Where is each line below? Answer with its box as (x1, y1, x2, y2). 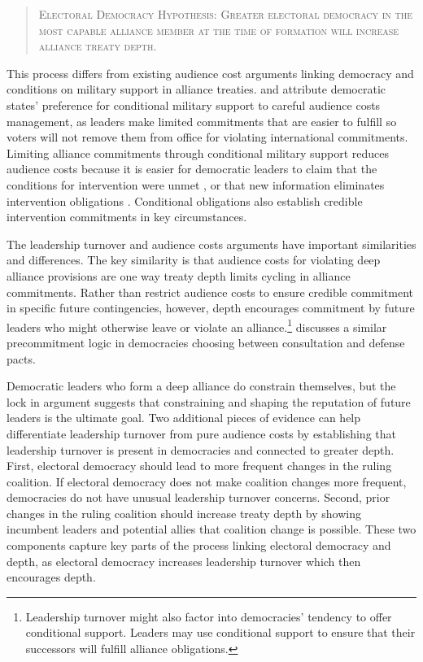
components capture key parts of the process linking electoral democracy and (7, 537, 391, 554)
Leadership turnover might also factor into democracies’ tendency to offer (25, 608, 392, 625)
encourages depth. (7, 568, 96, 586)
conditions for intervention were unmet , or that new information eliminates (7, 176, 385, 193)
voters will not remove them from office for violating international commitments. (7, 128, 408, 146)
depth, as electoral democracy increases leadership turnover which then (7, 552, 361, 569)
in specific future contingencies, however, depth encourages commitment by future (7, 299, 415, 316)
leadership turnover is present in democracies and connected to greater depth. (7, 441, 395, 458)
